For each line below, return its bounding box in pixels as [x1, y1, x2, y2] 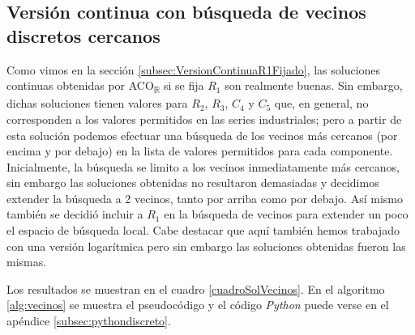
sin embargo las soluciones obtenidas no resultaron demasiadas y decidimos [6, 174, 379, 191]
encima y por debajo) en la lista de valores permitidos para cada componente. [6, 142, 393, 159]
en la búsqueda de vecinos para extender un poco [164, 206, 409, 223]
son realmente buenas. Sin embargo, [225, 77, 403, 94]
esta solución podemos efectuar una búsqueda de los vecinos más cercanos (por [6, 126, 398, 143]
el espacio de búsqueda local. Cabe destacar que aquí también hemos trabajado [6, 222, 400, 239]
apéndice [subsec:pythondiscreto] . [6, 312, 171, 329]
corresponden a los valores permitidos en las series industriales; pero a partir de [6, 110, 402, 127]
